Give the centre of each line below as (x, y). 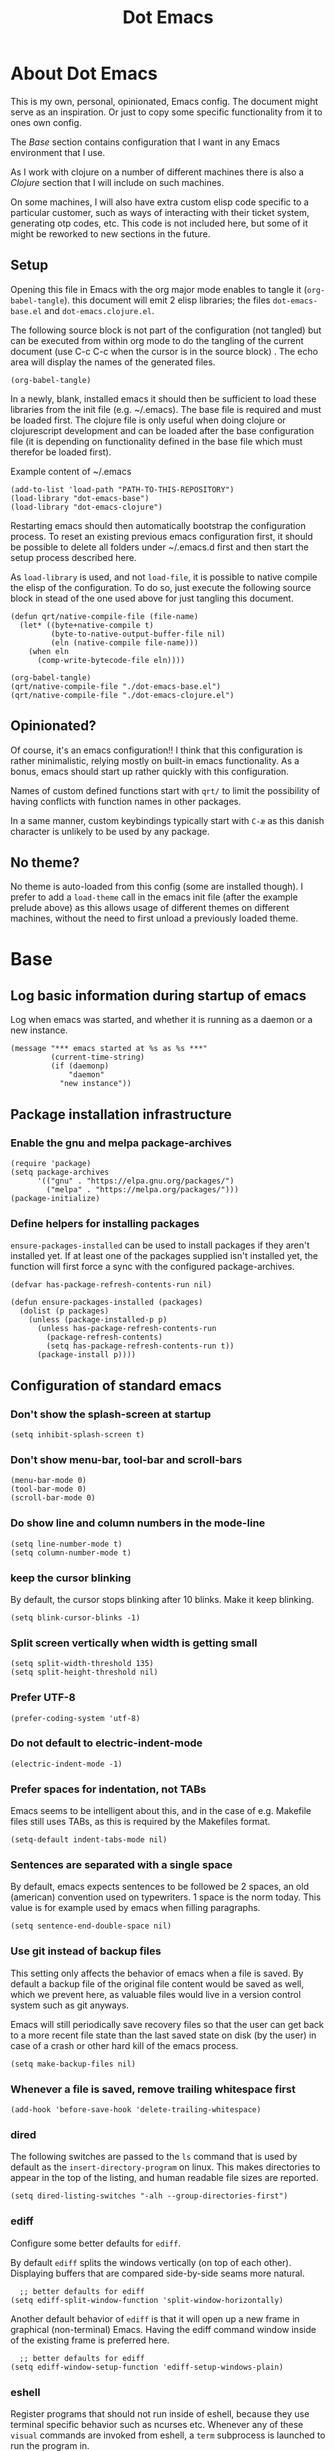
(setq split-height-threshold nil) (84, 1672)
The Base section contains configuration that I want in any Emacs (145, 142)
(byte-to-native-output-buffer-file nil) (138, 634)
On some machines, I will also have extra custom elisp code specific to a (160, 202)
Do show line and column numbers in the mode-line (138, 1523)
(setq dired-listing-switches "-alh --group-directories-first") (149, 2196)
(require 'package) (51, 1164)
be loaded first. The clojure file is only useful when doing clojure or (148, 420)
